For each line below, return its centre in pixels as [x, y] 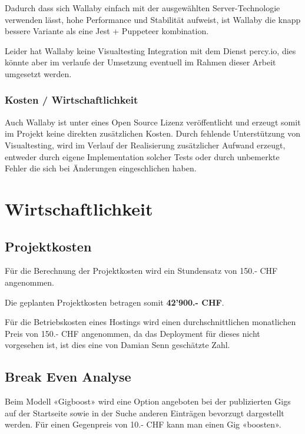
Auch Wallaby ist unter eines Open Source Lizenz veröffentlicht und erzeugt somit [153, 122]
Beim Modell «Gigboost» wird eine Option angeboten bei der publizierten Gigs [148, 401]
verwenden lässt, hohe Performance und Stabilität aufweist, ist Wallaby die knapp [153, 19]
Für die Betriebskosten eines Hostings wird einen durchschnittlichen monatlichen [150, 322]
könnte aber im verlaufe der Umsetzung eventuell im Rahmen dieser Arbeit [140, 62]
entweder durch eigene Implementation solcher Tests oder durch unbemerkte [142, 156]
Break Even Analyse [68, 377]
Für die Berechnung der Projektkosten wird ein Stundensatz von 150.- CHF [141, 271]
